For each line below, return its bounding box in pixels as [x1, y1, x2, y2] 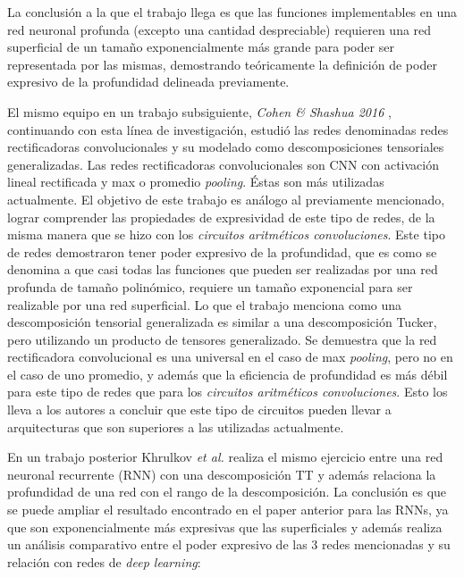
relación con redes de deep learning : [7, 552, 201, 571]
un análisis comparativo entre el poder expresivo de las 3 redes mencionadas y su [7, 535, 451, 554]
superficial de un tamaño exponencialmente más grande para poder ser [7, 38, 394, 56]
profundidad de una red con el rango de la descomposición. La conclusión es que [7, 482, 447, 501]
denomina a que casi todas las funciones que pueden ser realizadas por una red [7, 260, 438, 279]
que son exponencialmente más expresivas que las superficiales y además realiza [7, 517, 443, 536]
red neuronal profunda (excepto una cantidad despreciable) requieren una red [7, 20, 432, 38]
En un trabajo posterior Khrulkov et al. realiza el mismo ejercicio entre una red [7, 447, 443, 466]
